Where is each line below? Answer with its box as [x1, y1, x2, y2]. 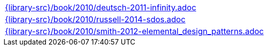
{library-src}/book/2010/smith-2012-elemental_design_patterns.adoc [5, 26, 264, 36]
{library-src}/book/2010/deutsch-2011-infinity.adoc [5, 2, 197, 12]
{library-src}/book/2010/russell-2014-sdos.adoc [5, 14, 186, 24]
